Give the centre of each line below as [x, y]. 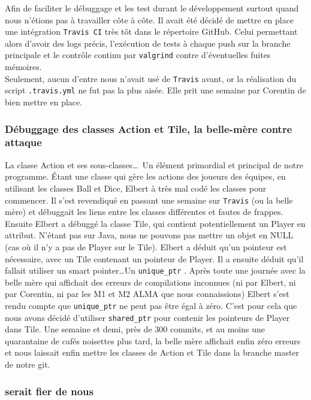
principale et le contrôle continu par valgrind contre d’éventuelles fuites [138, 55]
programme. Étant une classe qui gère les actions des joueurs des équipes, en [145, 176]
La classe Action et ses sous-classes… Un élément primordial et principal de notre [154, 164]
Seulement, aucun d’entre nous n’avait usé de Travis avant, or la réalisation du [151, 78]
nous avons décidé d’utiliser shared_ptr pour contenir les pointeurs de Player [147, 317]
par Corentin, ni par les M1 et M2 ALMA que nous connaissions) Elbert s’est [147, 294]
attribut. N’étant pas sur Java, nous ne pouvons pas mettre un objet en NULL [149, 235]
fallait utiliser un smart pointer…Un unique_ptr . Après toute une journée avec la [155, 270]
